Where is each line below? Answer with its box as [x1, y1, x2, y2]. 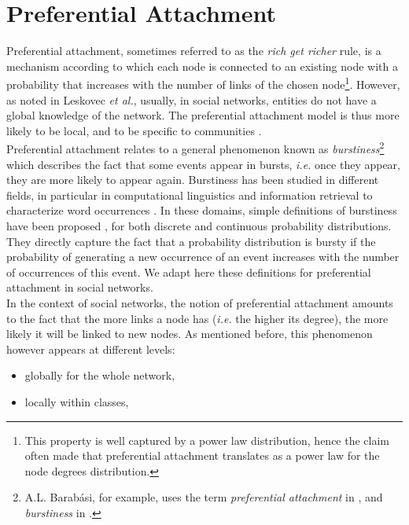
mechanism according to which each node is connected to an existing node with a [6, 57, 399, 74]
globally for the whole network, [24, 367, 175, 384]
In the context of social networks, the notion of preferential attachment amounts [6, 294, 393, 310]
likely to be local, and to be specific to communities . [6, 122, 262, 138]
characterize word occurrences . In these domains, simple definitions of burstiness [6, 202, 397, 218]
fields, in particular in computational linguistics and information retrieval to [6, 186, 373, 203]
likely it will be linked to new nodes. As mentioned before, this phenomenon [6, 325, 373, 342]
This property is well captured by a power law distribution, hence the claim [24, 431, 389, 448]
